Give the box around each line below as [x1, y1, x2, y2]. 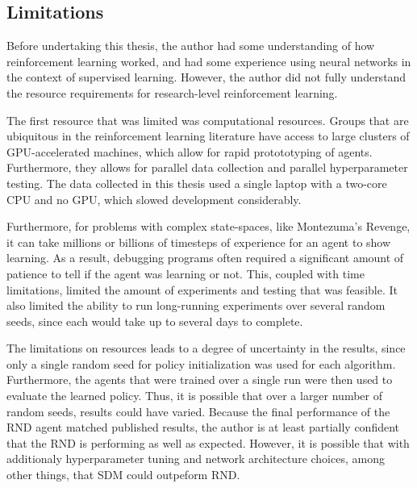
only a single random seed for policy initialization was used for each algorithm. [6, 355, 396, 372]
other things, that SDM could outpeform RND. [6, 466, 240, 483]
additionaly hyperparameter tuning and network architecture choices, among [6, 450, 385, 467]
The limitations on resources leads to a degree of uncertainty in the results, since [6, 340, 406, 357]
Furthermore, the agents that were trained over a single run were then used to [6, 371, 393, 388]
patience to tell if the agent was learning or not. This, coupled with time [6, 265, 365, 282]
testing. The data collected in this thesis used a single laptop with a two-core [6, 174, 387, 191]
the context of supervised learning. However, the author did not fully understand [6, 69, 407, 86]
